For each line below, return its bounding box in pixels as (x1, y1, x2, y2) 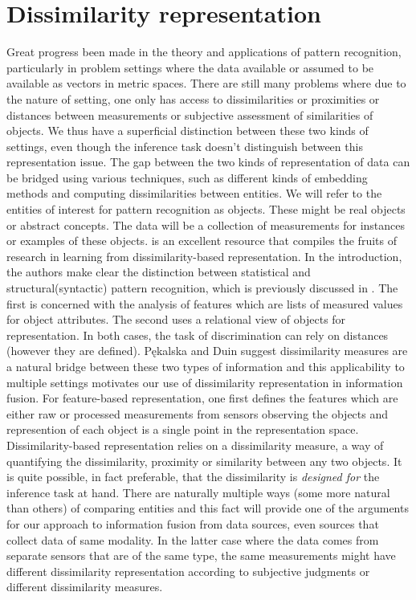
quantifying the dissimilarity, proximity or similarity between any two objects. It (6, 452, 402, 469)
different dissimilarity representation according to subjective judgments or (6, 562, 370, 579)
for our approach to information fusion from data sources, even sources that (6, 515, 379, 532)
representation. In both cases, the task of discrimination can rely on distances (6, 326, 389, 343)
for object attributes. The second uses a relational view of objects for (6, 311, 346, 328)
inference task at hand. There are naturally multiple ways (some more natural (6, 484, 390, 500)
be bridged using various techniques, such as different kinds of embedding (6, 169, 368, 186)
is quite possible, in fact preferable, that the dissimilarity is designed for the (6, 468, 380, 485)
